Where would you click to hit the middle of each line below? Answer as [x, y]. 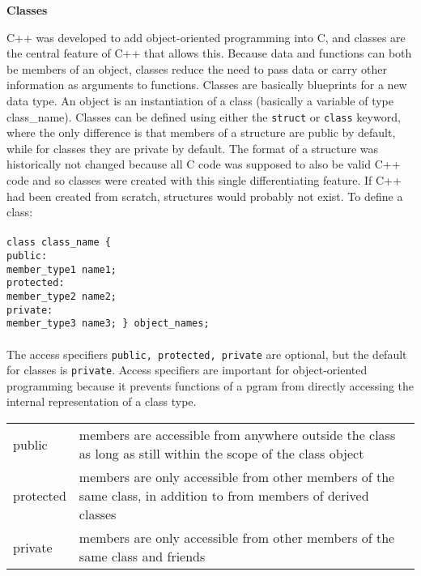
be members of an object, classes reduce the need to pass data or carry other [197, 68]
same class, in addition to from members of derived [224, 496]
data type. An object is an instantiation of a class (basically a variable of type [200, 100]
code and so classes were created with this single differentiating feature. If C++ [204, 180]
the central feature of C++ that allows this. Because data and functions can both [209, 53]
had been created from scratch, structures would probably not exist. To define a [205, 196]
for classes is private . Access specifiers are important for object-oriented [187, 370]
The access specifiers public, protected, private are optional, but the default [207, 354]
